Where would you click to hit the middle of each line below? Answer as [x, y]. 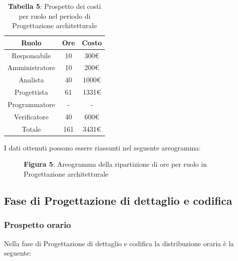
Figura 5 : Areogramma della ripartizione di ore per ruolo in [115, 164]
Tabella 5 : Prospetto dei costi [54, 6]
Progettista [31, 92]
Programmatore [31, 104]
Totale [31, 129]
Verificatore [31, 116]
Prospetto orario [38, 225]
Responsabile [31, 55]
